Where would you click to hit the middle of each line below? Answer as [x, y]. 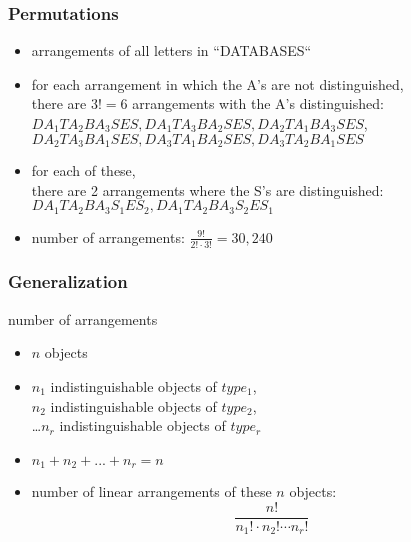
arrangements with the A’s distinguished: [258, 103]
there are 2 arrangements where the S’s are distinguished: [207, 189]
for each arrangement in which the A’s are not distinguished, [217, 83]
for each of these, [83, 170]
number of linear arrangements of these [151, 491]
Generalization [68, 281]
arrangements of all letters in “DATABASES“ [171, 50]
